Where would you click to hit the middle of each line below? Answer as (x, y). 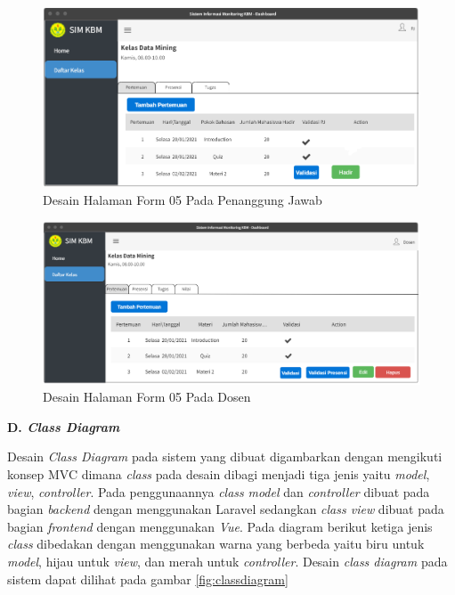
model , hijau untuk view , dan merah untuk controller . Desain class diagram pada (227, 562)
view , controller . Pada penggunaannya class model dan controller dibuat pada (219, 491)
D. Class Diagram (64, 426)
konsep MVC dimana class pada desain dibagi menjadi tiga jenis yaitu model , (219, 474)
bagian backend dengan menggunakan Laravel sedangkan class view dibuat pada (226, 509)
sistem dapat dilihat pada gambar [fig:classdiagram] (148, 579)
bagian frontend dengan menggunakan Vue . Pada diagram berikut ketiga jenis (220, 526)
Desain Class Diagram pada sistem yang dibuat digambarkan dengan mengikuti (225, 456)
